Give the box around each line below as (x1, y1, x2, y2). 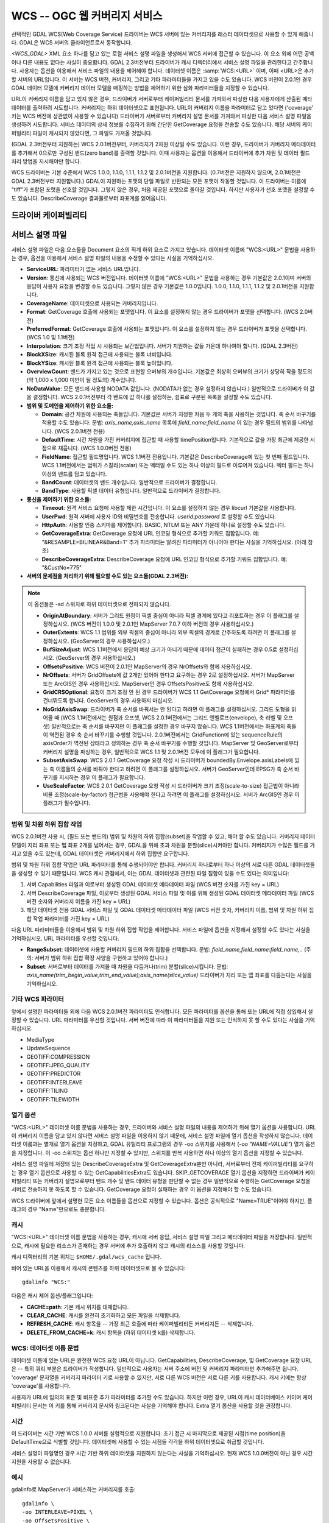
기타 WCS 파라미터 (11, 995, 64, 1003)
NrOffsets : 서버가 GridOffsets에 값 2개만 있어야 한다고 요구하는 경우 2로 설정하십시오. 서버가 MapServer (43, 671, 295, 679)
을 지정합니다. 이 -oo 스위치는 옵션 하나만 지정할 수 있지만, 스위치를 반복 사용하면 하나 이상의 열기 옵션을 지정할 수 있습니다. (11, 1149, 304, 1156)
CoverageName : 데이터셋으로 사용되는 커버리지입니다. (26, 299, 158, 307)
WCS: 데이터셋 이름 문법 (11, 1344, 79, 1352)
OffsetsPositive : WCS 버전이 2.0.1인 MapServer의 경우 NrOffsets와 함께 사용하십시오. (43, 663, 252, 670)
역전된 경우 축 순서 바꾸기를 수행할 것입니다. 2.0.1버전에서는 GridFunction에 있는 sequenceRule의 (49, 731, 283, 738)
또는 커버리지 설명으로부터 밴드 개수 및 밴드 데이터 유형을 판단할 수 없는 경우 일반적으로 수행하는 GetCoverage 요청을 (32, 1178, 311, 1185)
